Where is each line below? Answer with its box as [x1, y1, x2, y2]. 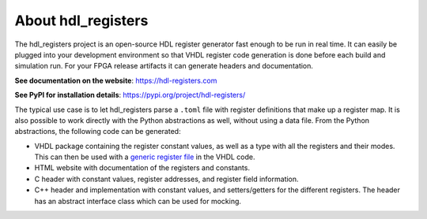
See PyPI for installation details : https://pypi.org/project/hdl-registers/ [14, 91, 246, 100]
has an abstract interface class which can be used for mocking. [34, 196, 241, 206]
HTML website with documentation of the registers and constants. [34, 163, 251, 173]
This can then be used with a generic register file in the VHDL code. [34, 152, 256, 161]
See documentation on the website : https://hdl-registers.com [14, 76, 217, 85]
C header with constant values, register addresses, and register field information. [34, 174, 300, 184]
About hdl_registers [14, 12, 149, 29]
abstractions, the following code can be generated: [14, 127, 181, 136]
